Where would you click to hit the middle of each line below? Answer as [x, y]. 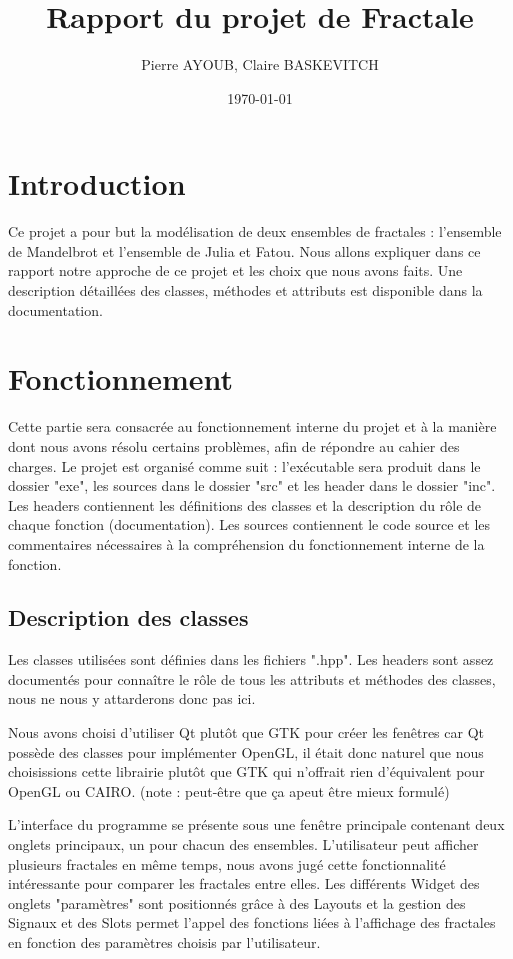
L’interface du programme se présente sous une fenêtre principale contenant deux [256, 824]
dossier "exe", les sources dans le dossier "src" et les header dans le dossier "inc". [252, 485]
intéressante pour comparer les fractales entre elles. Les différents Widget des [244, 883]
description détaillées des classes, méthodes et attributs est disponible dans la [245, 290]
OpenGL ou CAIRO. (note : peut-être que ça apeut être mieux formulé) [229, 790]
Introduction [97, 183]
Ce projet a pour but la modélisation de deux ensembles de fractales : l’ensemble [255, 231]
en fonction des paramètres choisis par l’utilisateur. [164, 942]
